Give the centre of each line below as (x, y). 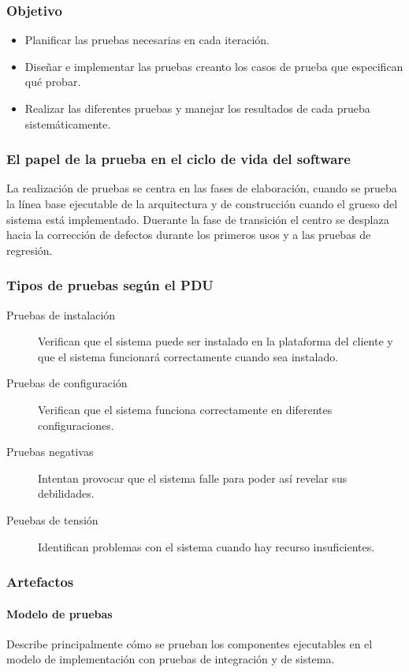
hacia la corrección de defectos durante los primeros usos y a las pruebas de (189, 235)
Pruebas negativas (50, 452)
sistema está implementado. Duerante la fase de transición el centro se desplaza (198, 219)
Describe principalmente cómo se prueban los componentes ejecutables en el (190, 643)
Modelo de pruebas (59, 613)
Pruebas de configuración (67, 383)
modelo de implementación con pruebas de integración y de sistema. (171, 659)
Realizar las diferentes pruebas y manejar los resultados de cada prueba (197, 108)
